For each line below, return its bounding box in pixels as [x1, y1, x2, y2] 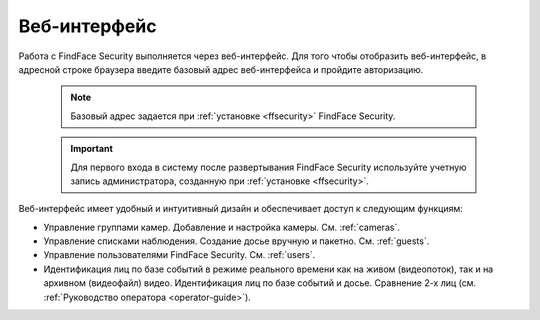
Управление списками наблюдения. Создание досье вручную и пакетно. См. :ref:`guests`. [43, 235, 430, 247]
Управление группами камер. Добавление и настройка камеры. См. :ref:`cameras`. [43, 221, 400, 233]
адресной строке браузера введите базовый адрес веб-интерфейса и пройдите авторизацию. [18, 63, 424, 75]
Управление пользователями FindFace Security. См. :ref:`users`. [43, 249, 316, 261]
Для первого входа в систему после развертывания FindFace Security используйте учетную [70, 161, 467, 173]
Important [70, 143, 114, 155]
